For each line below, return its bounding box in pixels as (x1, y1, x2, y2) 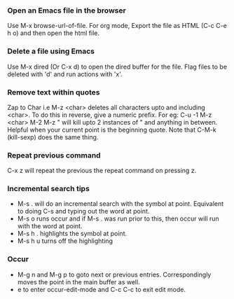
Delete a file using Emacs (7, 46, 95, 56)
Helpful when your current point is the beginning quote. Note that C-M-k (7, 125, 216, 134)
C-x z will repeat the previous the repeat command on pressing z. (7, 167, 197, 175)
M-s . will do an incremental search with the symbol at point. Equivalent (17, 200, 224, 208)
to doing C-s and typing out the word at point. (17, 207, 150, 216)
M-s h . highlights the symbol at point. (17, 230, 128, 238)
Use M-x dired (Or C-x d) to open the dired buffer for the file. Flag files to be (7, 62, 228, 71)
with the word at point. (17, 222, 83, 230)
